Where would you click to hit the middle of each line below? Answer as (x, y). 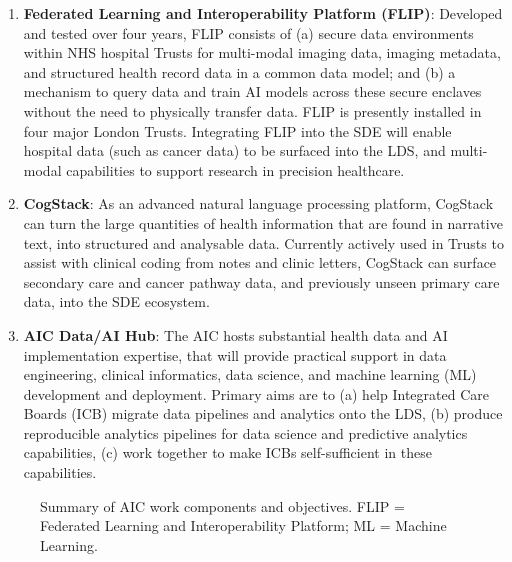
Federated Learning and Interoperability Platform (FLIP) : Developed (263, 13)
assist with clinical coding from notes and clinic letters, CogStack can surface (260, 262)
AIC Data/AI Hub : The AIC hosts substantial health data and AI (235, 334)
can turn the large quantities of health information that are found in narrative (263, 222)
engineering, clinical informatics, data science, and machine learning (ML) (250, 374)
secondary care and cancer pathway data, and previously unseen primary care (261, 281)
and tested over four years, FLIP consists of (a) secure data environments (248, 32)
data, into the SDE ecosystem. (116, 301)
